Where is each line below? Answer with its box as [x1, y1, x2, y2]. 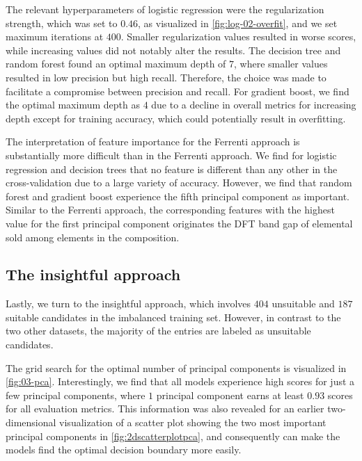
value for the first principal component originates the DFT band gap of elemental [6, 216, 353, 230]
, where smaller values [234, 56, 328, 71]
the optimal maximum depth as [6, 97, 140, 112]
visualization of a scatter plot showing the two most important [59, 415, 326, 430]
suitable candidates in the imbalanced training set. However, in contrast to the [6, 309, 341, 324]
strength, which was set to [6, 15, 118, 30]
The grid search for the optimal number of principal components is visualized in [6, 360, 347, 375]
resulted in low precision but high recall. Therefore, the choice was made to [6, 70, 326, 84]
